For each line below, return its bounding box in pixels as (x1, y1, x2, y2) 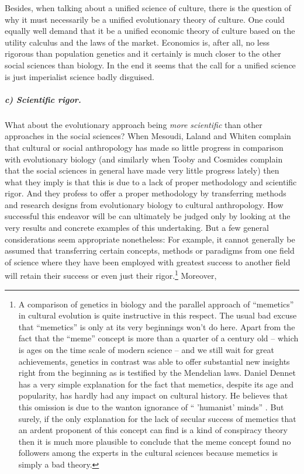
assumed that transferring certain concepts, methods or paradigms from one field (5, 244, 295, 257)
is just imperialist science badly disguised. (5, 70, 155, 82)
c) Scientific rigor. (5, 93, 81, 105)
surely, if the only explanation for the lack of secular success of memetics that (18, 412, 296, 424)
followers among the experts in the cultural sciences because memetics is (18, 447, 278, 459)
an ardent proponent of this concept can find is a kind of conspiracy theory (18, 424, 288, 436)
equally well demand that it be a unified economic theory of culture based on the (5, 25, 295, 37)
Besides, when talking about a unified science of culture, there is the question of (5, 2, 291, 13)
